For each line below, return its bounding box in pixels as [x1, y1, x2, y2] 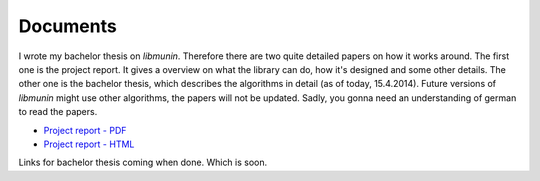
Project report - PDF [43, 124, 127, 136]
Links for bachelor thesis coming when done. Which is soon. [18, 156, 268, 169]
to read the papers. [18, 106, 98, 118]
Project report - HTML [43, 138, 135, 150]
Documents [18, 15, 117, 37]
